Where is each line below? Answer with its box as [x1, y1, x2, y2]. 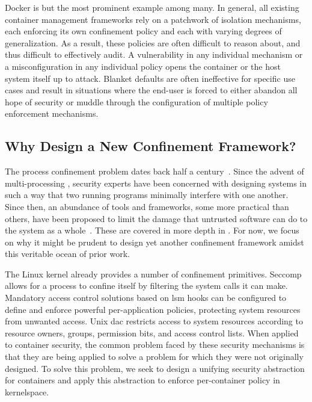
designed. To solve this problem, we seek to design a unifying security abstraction [5, 362, 305, 374]
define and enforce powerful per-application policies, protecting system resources [5, 303, 301, 315]
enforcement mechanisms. [5, 107, 99, 120]
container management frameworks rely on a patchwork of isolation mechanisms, [5, 13, 301, 25]
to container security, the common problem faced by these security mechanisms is [5, 338, 305, 351]
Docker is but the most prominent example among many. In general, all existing [5, 1, 299, 13]
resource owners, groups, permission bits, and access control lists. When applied [5, 326, 299, 339]
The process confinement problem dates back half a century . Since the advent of [5, 165, 304, 178]
